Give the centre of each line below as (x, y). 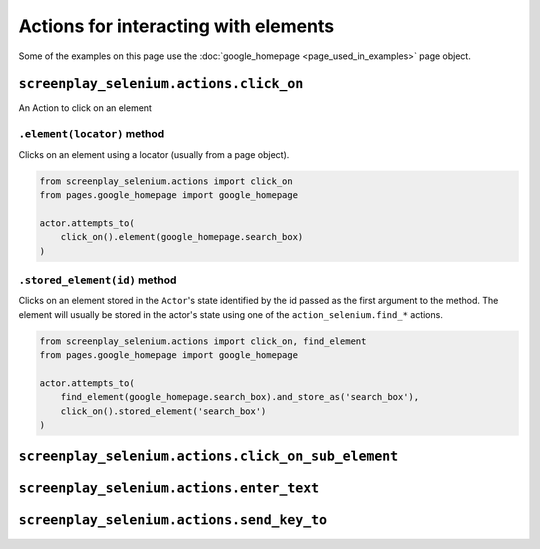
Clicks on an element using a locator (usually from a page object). (154, 154)
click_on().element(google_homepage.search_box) (182, 237)
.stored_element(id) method (97, 280)
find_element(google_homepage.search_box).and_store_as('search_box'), (240, 397)
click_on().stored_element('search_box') (163, 411)
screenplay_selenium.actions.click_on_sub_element (208, 456)
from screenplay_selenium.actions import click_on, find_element (203, 341)
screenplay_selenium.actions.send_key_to (173, 520)
